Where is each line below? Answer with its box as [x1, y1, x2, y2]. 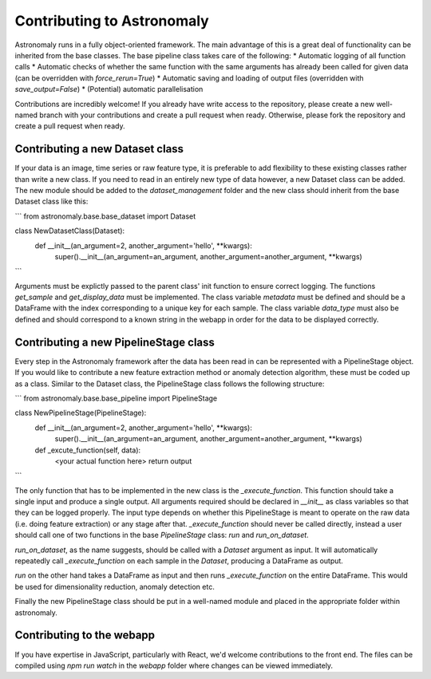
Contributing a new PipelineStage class [14, 335, 215, 349]
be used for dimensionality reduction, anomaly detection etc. [14, 582, 215, 591]
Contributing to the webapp [14, 629, 156, 642]
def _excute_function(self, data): [34, 445, 141, 455]
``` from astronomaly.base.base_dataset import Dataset [14, 211, 196, 221]
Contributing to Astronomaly [14, 12, 209, 30]
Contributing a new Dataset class [14, 142, 184, 156]
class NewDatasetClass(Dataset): [14, 226, 125, 235]
